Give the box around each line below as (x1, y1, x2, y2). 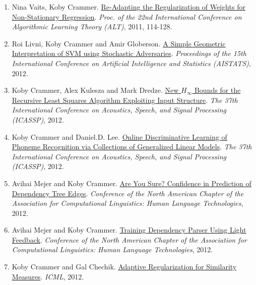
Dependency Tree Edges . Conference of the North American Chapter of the (12, 188, 244, 198)
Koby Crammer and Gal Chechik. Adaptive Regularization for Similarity (12, 261, 237, 272)
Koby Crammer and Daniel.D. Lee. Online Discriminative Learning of (12, 131, 227, 142)
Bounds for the (194, 85, 241, 95)
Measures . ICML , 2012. (12, 271, 84, 281)
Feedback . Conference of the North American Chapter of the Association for (12, 234, 247, 245)
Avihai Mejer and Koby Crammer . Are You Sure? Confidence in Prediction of (12, 178, 251, 188)
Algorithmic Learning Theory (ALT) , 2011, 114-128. (12, 21, 172, 32)
